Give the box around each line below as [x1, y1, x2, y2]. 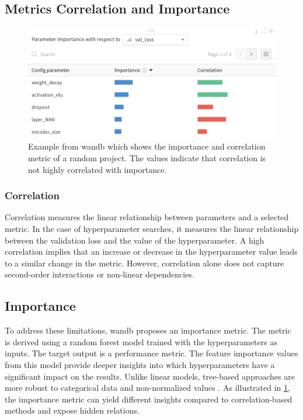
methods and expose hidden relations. [5, 404, 140, 416]
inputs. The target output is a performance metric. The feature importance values [5, 347, 298, 359]
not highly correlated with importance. [28, 163, 167, 175]
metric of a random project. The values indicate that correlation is [28, 152, 266, 164]
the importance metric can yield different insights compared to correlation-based [5, 393, 292, 405]
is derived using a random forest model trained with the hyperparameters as [5, 335, 277, 348]
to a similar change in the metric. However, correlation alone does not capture [5, 256, 284, 269]
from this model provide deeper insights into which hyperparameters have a [5, 358, 275, 370]
